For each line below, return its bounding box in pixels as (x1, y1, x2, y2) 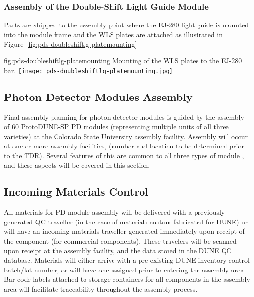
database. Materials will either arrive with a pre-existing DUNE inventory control (4, 255, 250, 265)
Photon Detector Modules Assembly (4, 89, 193, 104)
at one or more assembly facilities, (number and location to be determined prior (4, 141, 244, 151)
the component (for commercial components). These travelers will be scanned (4, 236, 237, 246)
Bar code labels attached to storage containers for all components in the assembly (4, 274, 250, 284)
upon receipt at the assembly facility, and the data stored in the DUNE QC (4, 245, 232, 255)
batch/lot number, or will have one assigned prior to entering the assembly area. (4, 264, 246, 274)
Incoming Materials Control (4, 184, 148, 199)
